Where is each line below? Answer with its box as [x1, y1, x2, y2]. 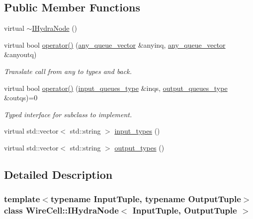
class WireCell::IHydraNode [4, 204, 119, 217]
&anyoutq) [4, 49, 37, 60]
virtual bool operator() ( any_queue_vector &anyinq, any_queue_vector [4, 39, 226, 50]
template [4, 193, 40, 205]
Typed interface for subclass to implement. [4, 109, 132, 119]
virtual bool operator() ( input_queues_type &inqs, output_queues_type [4, 82, 228, 93]
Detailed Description [4, 166, 113, 182]
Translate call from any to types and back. [4, 66, 132, 76]
